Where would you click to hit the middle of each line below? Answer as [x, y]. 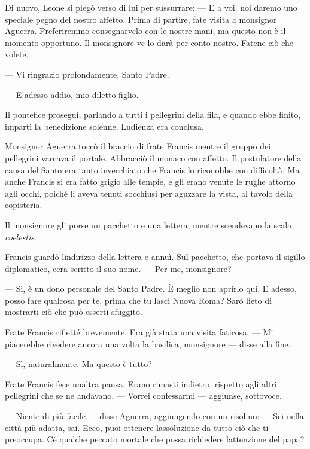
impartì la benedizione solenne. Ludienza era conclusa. [104, 126]
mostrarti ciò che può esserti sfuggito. [74, 312]
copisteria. [24, 205]
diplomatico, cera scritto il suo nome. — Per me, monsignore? [118, 268]
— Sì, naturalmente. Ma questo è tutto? [78, 364]
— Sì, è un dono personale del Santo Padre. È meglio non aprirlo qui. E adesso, [151, 288]
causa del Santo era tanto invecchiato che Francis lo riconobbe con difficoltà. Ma [152, 169]
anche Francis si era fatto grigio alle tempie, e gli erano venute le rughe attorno [150, 181]
